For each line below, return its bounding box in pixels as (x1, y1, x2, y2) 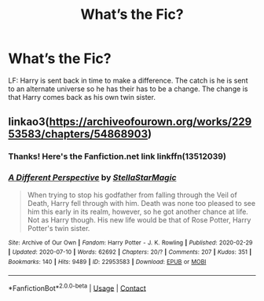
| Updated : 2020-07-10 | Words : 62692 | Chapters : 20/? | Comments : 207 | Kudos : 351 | (8, 248, 252, 256)
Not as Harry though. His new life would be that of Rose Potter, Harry (27, 215, 251, 225)
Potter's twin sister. (27, 223, 90, 233)
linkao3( (8, 116, 49, 129)
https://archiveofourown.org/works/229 (49, 116, 252, 129)
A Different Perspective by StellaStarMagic (8, 172, 177, 183)
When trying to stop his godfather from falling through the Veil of (27, 190, 237, 200)
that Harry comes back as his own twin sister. (8, 92, 156, 101)
